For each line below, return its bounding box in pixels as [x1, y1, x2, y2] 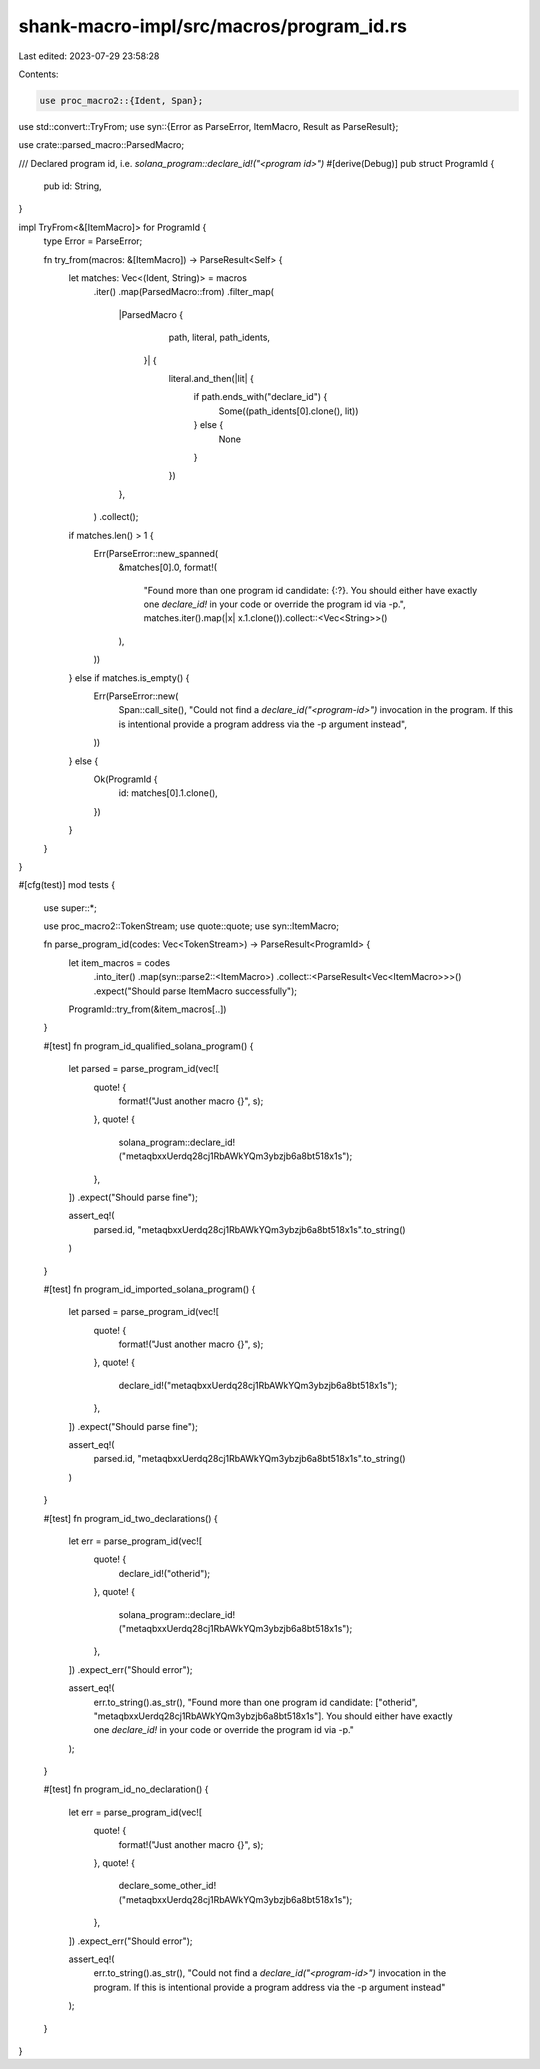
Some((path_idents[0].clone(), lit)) [218, 405, 359, 417]
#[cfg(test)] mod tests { [18, 879, 115, 891]
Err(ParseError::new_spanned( [93, 547, 219, 559]
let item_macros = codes [68, 956, 170, 969]
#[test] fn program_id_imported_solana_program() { [43, 1283, 256, 1295]
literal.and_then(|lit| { [168, 372, 255, 384]
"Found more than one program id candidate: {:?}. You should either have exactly [143, 584, 478, 596]
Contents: [18, 68, 59, 80]
